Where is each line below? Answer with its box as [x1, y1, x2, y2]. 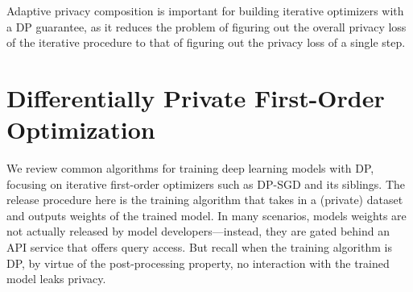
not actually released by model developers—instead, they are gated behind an [6, 223, 390, 240]
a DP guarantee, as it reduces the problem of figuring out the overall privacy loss [6, 18, 407, 35]
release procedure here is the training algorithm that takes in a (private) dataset [6, 191, 403, 208]
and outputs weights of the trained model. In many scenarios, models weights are [6, 206, 407, 223]
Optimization [6, 113, 155, 146]
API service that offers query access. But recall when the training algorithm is [6, 239, 392, 256]
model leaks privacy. [6, 270, 106, 287]
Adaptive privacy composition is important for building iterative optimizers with [6, 2, 404, 19]
